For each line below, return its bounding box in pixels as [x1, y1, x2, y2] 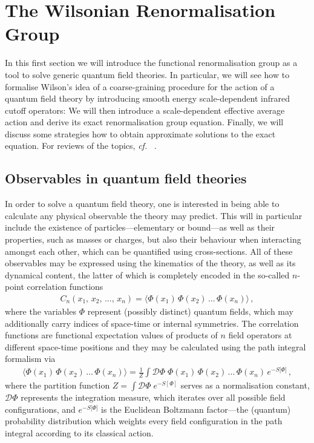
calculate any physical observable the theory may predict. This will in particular [5, 209, 303, 221]
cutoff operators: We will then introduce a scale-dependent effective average [5, 103, 285, 116]
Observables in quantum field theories [5, 169, 247, 188]
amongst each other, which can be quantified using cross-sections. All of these [5, 244, 293, 257]
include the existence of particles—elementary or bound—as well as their [5, 221, 275, 234]
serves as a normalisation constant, [180, 379, 310, 392]
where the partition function [5, 379, 110, 392]
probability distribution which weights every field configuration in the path [5, 415, 283, 427]
